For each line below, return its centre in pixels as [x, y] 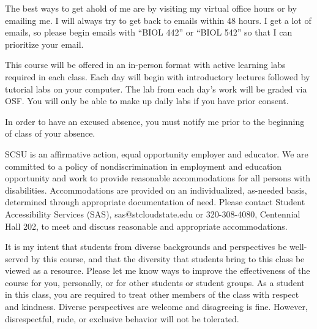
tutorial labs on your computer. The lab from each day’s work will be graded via [156, 89]
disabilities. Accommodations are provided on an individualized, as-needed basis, [156, 190]
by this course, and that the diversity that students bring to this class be [168, 258]
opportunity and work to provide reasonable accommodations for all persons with [158, 178]
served [17, 258]
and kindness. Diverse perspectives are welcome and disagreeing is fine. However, [156, 307]
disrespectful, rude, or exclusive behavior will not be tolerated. [122, 318]
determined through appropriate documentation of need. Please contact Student [155, 202]
